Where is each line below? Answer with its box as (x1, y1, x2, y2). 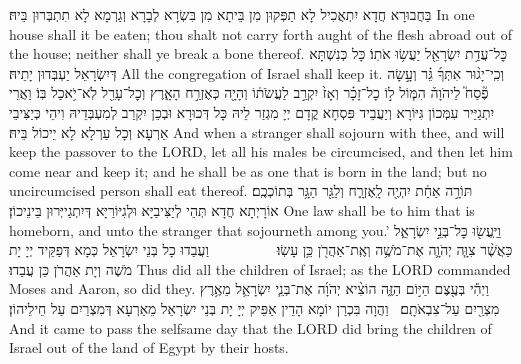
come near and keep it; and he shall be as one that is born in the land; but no (9, 160, 487, 181)
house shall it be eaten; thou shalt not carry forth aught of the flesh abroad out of (9, 23, 512, 44)
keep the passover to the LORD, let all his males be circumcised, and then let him (9, 141, 513, 162)
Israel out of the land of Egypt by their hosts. (9, 337, 289, 358)
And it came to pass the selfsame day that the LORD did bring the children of (9, 317, 492, 338)
